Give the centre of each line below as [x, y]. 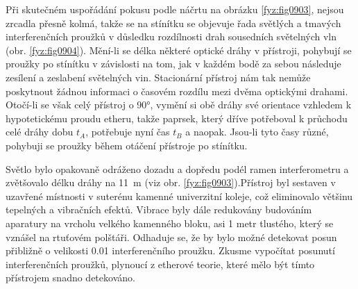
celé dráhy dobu [40, 132]
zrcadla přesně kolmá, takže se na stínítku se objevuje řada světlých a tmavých [173, 23]
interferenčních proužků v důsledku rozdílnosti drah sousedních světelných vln [171, 36]
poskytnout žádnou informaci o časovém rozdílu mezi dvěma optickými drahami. [177, 91]
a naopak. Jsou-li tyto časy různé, [257, 132]
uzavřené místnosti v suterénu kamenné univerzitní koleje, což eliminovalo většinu [179, 196]
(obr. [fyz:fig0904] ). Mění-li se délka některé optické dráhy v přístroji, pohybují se [179, 50]
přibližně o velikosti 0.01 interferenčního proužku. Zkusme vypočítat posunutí [170, 250]
